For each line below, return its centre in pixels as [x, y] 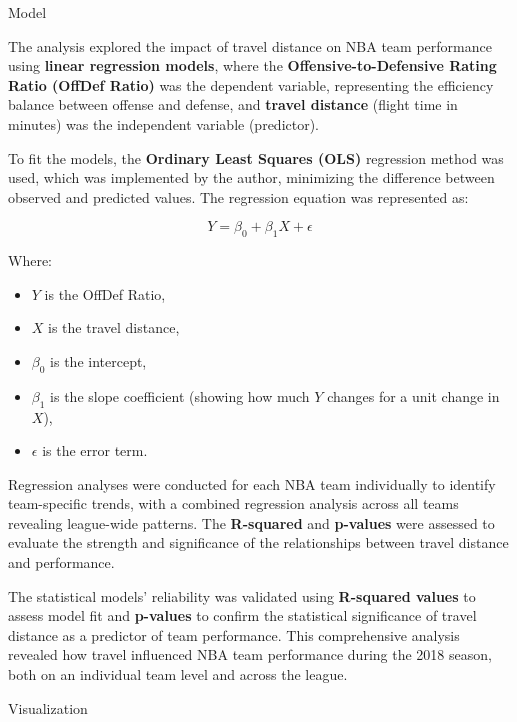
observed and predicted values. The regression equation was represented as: [238, 196]
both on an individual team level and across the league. [178, 674]
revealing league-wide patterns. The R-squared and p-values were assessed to [251, 522]
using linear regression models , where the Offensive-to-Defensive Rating [252, 65]
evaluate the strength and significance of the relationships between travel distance [258, 542]
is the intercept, [98, 360]
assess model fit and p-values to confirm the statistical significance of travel [242, 615]
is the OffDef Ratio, [105, 293]
